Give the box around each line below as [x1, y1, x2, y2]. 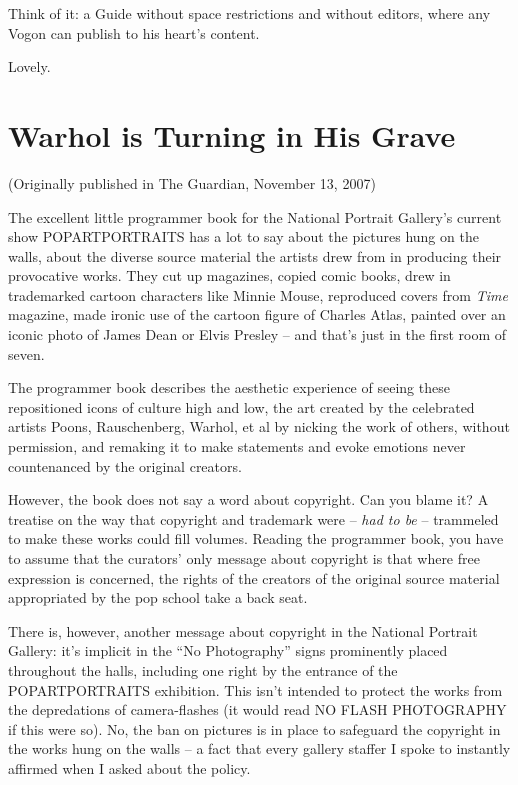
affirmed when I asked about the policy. [8, 757, 251, 778]
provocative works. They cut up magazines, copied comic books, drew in [8, 265, 451, 286]
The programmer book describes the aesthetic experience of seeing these [8, 377, 450, 398]
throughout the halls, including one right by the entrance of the [8, 659, 398, 680]
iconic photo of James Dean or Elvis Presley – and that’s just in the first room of [8, 324, 507, 345]
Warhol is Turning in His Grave [8, 114, 456, 155]
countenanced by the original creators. [8, 455, 242, 476]
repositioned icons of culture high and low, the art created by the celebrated [8, 396, 475, 417]
